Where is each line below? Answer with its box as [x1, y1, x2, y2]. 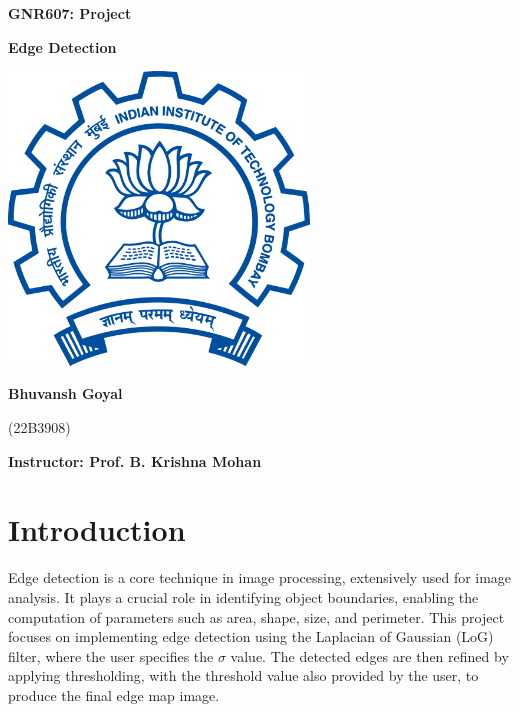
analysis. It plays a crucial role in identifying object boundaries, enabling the [8, 586, 479, 607]
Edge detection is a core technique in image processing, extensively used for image [8, 567, 512, 588]
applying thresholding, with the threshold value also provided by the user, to [8, 665, 479, 686]
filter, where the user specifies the [8, 645, 214, 666]
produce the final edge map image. [8, 684, 220, 705]
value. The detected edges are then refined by [230, 645, 509, 666]
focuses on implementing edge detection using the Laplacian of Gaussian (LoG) [8, 626, 494, 647]
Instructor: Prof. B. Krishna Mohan [8, 450, 262, 471]
